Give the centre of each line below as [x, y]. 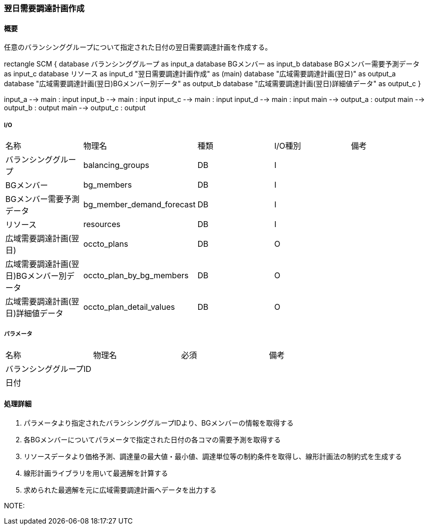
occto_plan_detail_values [129, 307]
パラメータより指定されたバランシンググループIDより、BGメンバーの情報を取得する [159, 423]
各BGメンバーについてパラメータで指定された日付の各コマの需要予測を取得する [152, 440]
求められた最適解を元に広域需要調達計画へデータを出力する [120, 490]
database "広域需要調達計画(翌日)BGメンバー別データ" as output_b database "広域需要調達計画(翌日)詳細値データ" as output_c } [213, 84]
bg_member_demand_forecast [139, 204]
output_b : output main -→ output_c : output [75, 108]
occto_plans [106, 244]
